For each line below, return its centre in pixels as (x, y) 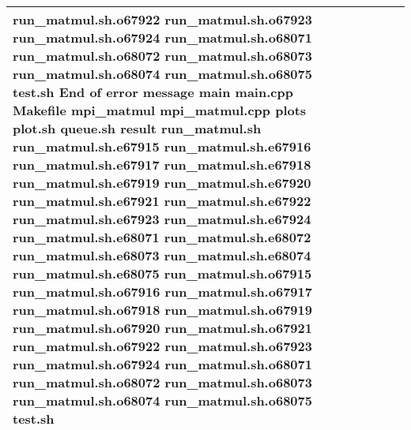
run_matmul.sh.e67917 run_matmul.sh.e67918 (162, 165)
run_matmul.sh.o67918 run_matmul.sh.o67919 (162, 310)
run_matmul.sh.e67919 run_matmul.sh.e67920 (162, 183)
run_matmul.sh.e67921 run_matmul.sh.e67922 (162, 201)
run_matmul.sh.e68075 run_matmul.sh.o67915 (162, 273)
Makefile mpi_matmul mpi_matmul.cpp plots (160, 110)
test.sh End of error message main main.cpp (153, 92)
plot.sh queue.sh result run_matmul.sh (137, 128)
